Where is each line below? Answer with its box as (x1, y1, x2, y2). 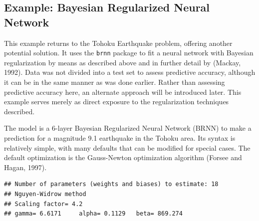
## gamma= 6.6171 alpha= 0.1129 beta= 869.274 (4, 210, 183, 218)
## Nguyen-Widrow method (4, 190, 86, 198)
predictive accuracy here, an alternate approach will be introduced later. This (4, 86, 242, 97)
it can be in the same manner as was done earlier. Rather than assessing (4, 77, 225, 87)
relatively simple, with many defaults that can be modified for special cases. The (4, 142, 251, 153)
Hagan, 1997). (4, 162, 47, 172)
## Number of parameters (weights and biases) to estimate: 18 (4, 181, 219, 188)
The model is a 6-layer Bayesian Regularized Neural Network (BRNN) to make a (4, 123, 252, 133)
